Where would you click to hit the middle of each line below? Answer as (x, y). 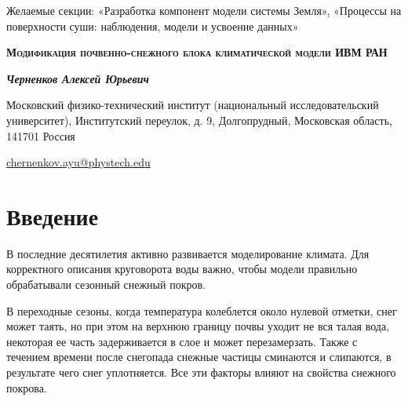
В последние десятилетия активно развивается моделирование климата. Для (188, 253)
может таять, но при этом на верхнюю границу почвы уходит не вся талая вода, (198, 326)
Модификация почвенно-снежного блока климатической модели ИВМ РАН (197, 52)
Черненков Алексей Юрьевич (78, 78)
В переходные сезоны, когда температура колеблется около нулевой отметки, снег (202, 310)
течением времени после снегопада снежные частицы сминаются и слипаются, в (199, 357)
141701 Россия (41, 135)
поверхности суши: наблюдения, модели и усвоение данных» (153, 26)
